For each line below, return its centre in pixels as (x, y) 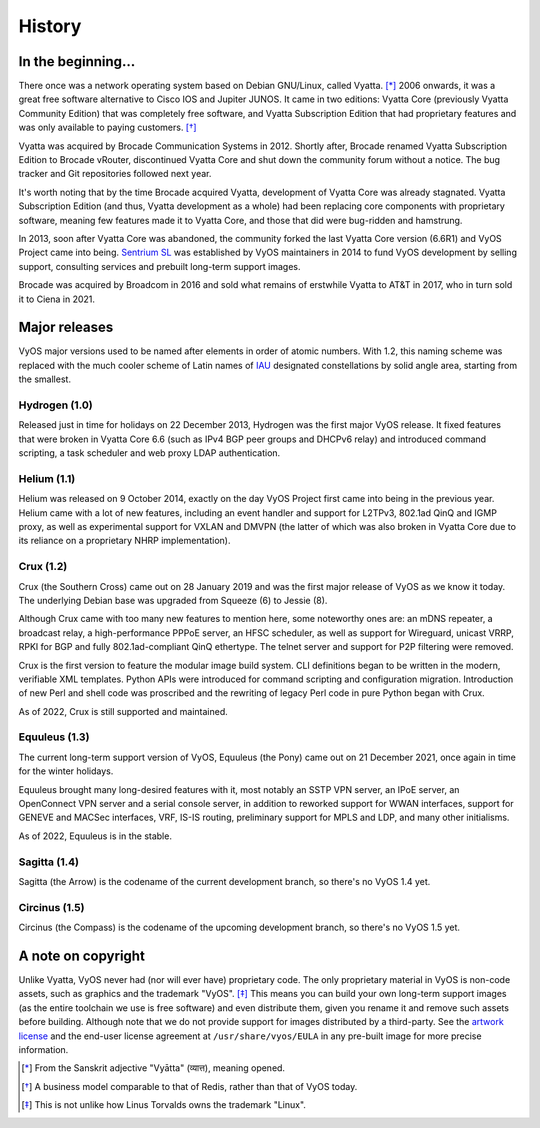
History (50, 26)
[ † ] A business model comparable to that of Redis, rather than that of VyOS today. (189, 1086)
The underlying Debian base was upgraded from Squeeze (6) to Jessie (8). (173, 600)
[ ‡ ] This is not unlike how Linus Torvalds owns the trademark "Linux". (164, 1105)
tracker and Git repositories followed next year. (115, 174)
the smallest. (45, 379)
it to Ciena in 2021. (56, 299)
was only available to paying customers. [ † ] (107, 127)
